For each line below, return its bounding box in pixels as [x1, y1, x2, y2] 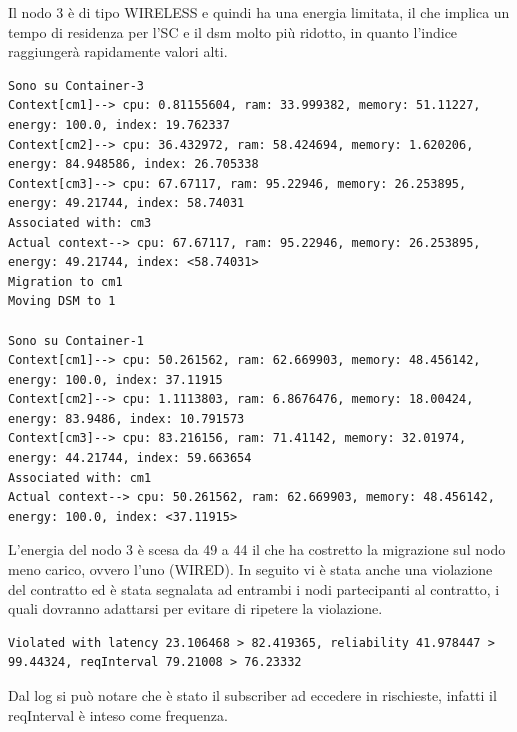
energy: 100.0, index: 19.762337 [8, 117, 230, 132]
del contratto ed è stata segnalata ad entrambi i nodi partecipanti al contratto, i [8, 578, 500, 599]
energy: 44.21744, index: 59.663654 [8, 451, 252, 466]
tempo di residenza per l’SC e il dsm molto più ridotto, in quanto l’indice [8, 21, 458, 42]
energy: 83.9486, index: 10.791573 [8, 411, 245, 426]
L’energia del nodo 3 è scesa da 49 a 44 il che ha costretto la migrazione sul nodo [8, 539, 506, 560]
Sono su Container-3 [8, 78, 145, 93]
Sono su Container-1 [8, 333, 145, 348]
